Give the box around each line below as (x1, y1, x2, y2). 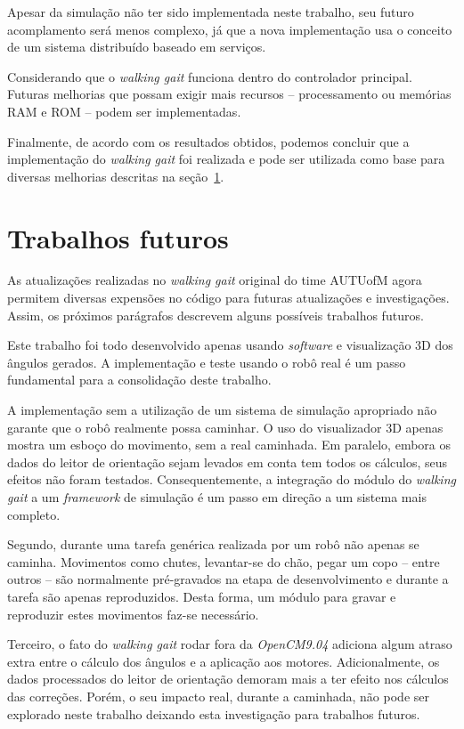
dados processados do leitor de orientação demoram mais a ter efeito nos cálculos (7, 669, 449, 688)
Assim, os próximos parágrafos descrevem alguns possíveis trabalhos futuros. (7, 305, 424, 324)
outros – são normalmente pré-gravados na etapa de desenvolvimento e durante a (7, 570, 449, 588)
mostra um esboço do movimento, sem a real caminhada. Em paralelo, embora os (7, 435, 451, 454)
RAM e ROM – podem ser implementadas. (7, 101, 241, 120)
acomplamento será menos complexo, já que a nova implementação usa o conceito (7, 20, 452, 38)
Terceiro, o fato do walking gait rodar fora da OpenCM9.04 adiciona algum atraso (7, 635, 452, 653)
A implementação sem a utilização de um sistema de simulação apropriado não (7, 401, 437, 419)
